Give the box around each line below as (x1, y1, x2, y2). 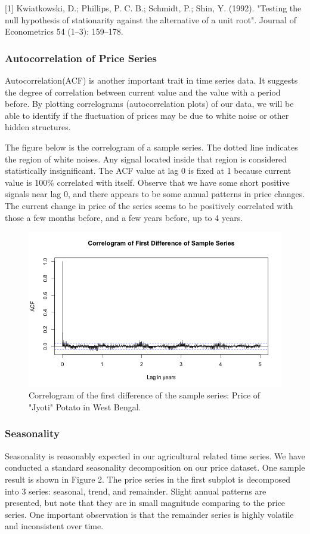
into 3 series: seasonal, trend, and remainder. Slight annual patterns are (5, 484, 266, 497)
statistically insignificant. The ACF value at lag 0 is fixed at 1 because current (5, 164, 292, 177)
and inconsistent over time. (5, 520, 104, 532)
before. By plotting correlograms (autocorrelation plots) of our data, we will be (5, 97, 294, 110)
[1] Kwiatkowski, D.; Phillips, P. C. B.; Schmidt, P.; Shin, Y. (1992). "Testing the (5, 2, 302, 14)
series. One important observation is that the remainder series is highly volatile (5, 508, 294, 520)
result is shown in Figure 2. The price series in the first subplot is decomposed (5, 472, 290, 485)
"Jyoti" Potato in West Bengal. (29, 400, 141, 413)
